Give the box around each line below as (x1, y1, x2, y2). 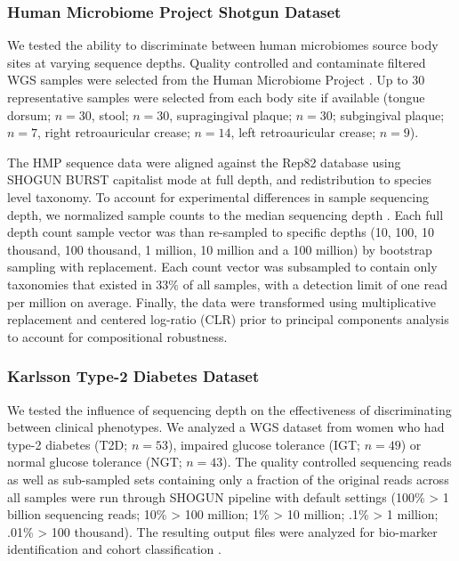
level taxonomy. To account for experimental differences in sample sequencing (7, 187, 429, 206)
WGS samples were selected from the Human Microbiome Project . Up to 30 (7, 70, 425, 89)
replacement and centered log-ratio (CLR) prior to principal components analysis (7, 310, 449, 329)
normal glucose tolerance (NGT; (7, 452, 182, 471)
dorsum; (7, 105, 52, 124)
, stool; (91, 105, 129, 124)
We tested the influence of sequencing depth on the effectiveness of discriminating (7, 400, 452, 419)
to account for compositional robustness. (7, 327, 228, 346)
